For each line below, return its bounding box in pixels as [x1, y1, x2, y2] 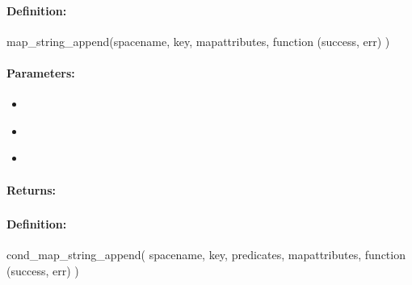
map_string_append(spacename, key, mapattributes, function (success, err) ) [6, 32, 390, 49]
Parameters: [6, 64, 75, 81]
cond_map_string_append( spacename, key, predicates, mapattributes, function [6, 246, 406, 263]
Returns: [6, 181, 57, 198]
